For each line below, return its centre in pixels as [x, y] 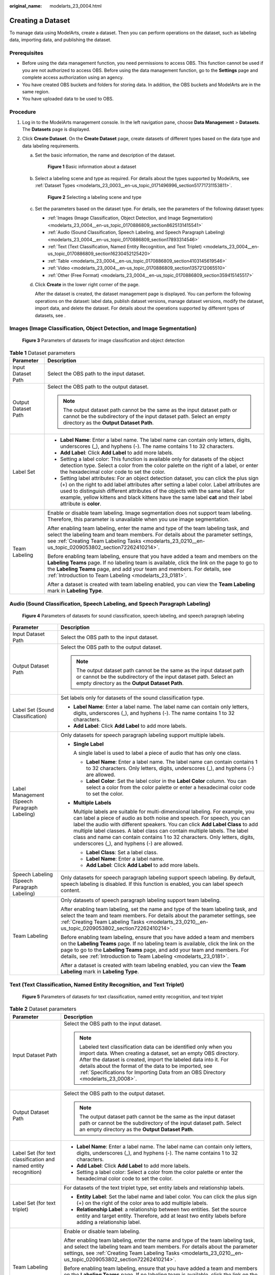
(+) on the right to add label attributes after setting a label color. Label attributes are [160, 484]
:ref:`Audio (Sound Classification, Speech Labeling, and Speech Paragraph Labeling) [136, 233]
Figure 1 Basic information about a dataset [92, 167]
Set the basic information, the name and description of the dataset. [105, 155]
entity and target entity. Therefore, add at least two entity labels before [161, 1215]
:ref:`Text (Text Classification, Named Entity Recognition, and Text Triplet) [125, 247]
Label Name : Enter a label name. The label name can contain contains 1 [172, 762]
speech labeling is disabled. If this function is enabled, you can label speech [152, 884]
